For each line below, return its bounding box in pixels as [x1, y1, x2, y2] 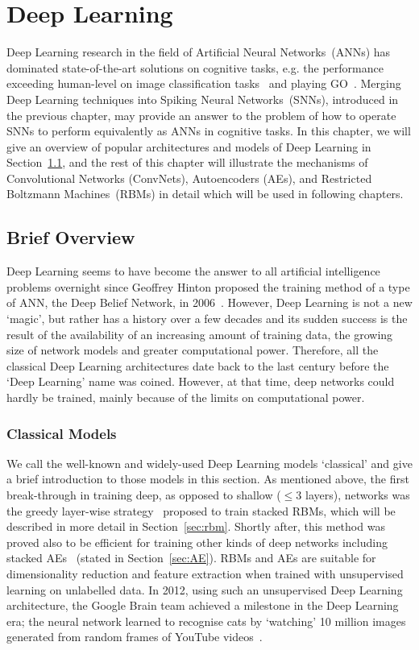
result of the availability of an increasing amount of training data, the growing [6, 325, 393, 342]
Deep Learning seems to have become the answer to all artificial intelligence [6, 263, 380, 279]
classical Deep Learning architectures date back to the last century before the [6, 357, 389, 374]
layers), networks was [305, 486, 410, 503]
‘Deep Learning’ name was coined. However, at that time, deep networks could [6, 373, 395, 390]
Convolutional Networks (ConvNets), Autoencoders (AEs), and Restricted [6, 169, 372, 186]
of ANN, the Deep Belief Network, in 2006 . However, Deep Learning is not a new [6, 294, 413, 311]
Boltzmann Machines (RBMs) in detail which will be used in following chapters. [6, 185, 404, 202]
